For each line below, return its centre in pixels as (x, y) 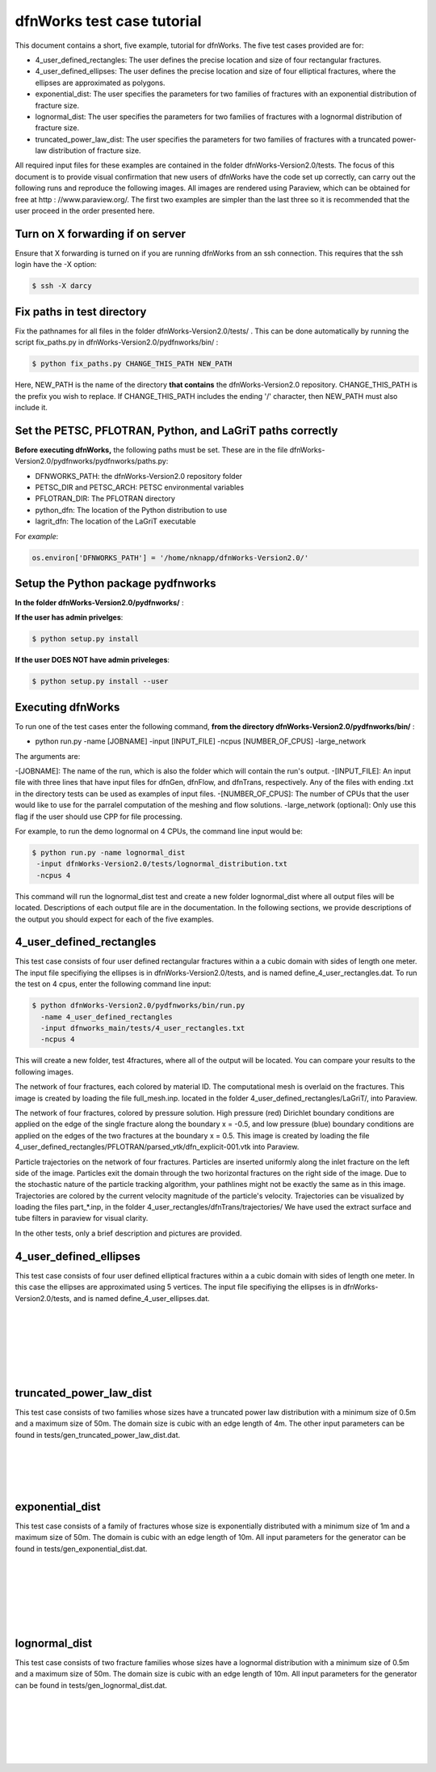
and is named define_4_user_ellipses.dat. (141, 1298)
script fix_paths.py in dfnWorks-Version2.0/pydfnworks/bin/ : (117, 342)
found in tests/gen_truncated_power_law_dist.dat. (98, 1435)
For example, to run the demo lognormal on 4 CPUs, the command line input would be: (159, 831)
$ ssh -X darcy (62, 286)
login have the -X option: (56, 265)
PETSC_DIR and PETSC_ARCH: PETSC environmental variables (140, 488)
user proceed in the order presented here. (85, 211)
